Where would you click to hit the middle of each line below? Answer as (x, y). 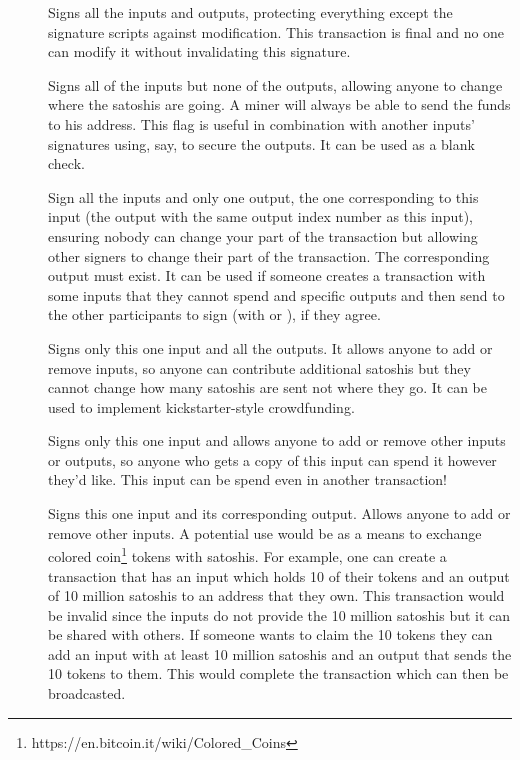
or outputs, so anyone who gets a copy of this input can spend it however (272, 459)
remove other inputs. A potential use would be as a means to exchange (265, 532)
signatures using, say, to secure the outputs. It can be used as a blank (261, 143)
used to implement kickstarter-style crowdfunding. (201, 406)
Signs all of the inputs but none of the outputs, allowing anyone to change (275, 84)
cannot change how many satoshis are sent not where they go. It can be (267, 387)
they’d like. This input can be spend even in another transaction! (247, 479)
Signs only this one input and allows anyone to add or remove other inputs (277, 440)
